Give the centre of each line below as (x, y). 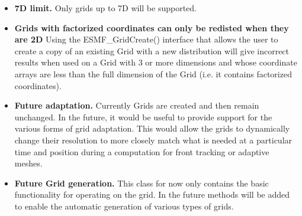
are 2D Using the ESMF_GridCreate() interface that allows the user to (146, 39)
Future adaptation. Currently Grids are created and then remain (137, 105)
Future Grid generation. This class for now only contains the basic (142, 183)
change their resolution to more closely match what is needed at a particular (153, 140)
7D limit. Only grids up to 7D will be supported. (106, 8)
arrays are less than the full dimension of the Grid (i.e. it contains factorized (153, 73)
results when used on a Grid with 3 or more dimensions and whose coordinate (156, 62)
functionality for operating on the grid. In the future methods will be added (152, 194)
